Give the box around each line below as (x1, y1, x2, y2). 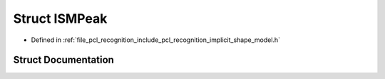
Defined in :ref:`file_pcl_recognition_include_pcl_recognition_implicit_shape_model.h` (31, 36, 281, 44)
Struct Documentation (13, 54, 114, 66)
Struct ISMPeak (13, 11, 108, 26)
